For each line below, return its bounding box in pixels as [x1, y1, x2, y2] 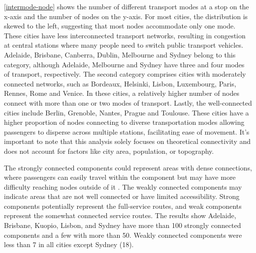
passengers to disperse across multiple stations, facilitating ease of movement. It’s [4, 126, 250, 137]
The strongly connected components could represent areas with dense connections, [4, 162, 252, 172]
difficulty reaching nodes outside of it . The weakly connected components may [4, 181, 242, 192]
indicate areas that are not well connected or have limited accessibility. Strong [4, 191, 240, 201]
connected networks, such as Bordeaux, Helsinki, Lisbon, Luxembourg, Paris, [4, 78, 236, 88]
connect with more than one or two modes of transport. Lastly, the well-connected [4, 97, 252, 108]
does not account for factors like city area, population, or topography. [4, 145, 214, 156]
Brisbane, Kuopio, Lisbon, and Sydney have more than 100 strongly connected [4, 220, 241, 230]
